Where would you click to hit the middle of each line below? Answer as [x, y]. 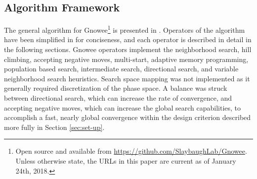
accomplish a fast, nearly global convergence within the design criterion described [128, 117]
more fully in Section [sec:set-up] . [54, 127]
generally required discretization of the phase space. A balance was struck [116, 88]
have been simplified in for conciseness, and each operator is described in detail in [128, 39]
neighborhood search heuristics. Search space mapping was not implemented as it [127, 78]
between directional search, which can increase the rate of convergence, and [118, 98]
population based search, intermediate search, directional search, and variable [121, 69]
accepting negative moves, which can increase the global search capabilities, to [123, 107]
